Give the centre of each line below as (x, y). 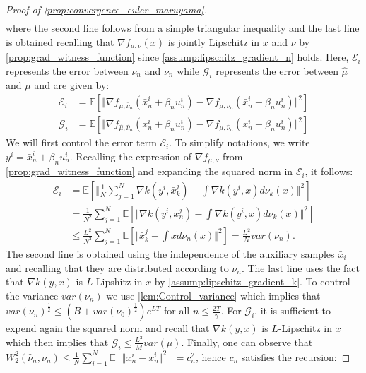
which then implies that (57, 342)
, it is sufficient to (293, 310)
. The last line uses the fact (300, 267)
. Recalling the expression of (131, 156)
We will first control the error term (81, 142)
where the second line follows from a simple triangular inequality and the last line (183, 28)
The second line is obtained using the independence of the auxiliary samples (170, 253)
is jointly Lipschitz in (214, 41)
